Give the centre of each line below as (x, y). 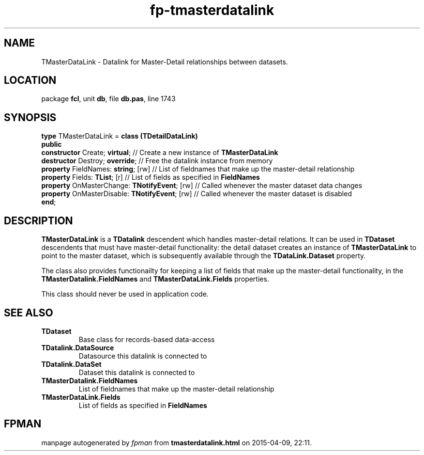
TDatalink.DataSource (78, 347)
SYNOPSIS (30, 117)
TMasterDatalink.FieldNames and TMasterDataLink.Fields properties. (155, 279)
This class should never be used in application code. (125, 294)
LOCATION (30, 80)
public (52, 144)
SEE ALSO (29, 313)
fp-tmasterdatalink (212, 10)
